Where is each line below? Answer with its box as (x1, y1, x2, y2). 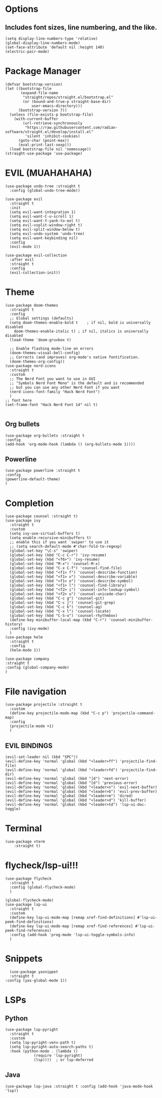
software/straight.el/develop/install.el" (5, 129, 94, 134)
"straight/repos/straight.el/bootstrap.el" (23, 95, 113, 100)
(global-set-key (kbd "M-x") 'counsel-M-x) (9, 562, 100, 567)
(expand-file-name (20, 90, 58, 95)
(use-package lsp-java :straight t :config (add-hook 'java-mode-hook (5, 1084, 153, 1089)
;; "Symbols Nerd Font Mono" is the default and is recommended (9, 380, 144, 386)
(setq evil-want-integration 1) (9, 209, 76, 214)
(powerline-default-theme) (5, 477, 61, 482)
